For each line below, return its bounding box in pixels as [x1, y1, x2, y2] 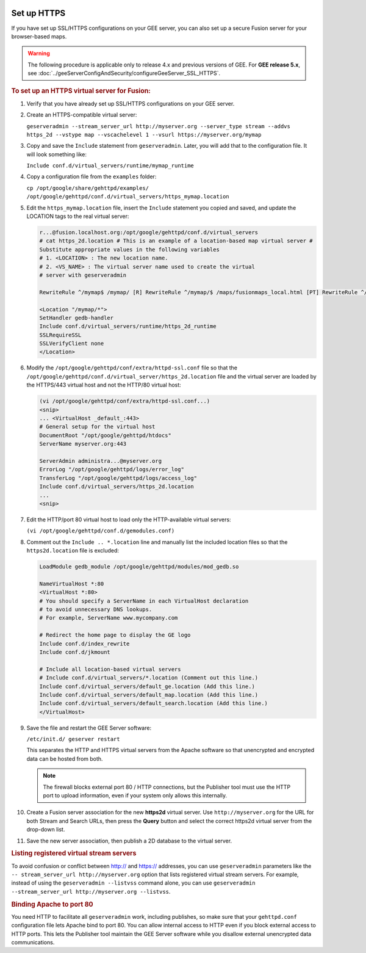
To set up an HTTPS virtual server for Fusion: [11, 87, 151, 95]
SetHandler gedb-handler [39, 314, 114, 321]
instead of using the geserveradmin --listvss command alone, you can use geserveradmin [11, 879, 256, 886]
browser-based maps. [11, 32, 67, 40]
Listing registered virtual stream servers [11, 849, 137, 858]
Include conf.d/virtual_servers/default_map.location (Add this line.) [39, 691, 259, 698]
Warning [27, 49, 50, 57]
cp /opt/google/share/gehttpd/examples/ [26, 184, 149, 192]
